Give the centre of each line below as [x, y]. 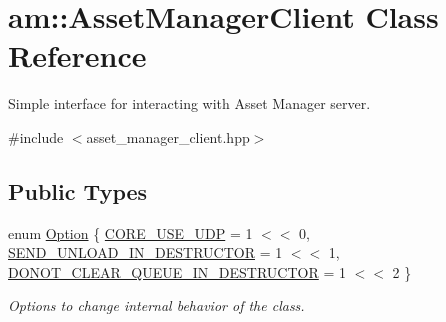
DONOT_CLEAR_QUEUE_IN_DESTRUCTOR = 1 [177, 271]
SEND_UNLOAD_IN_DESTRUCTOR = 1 [145, 252]
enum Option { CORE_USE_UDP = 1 [130, 232]
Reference [77, 55]
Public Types [78, 190]
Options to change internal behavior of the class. [156, 305]
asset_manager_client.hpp [168, 136]
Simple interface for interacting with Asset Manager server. [189, 103]
